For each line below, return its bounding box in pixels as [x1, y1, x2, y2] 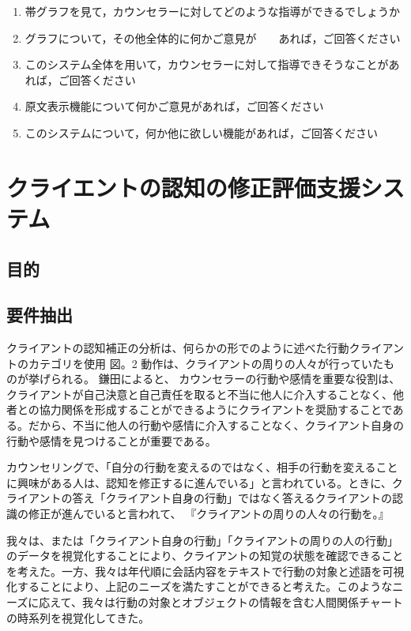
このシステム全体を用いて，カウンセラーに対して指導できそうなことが [25, 56, 389, 73]
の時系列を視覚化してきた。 [6, 609, 150, 625]
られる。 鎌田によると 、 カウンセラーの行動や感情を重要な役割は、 [50, 370, 401, 387]
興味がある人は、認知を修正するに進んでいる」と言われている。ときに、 [17, 474, 392, 490]
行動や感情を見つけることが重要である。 [6, 432, 217, 449]
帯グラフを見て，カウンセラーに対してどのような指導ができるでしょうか [25, 3, 401, 19]
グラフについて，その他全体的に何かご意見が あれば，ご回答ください [25, 29, 401, 46]
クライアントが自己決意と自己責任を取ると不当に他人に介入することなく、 [6, 385, 394, 402]
